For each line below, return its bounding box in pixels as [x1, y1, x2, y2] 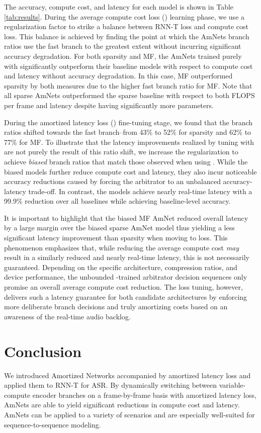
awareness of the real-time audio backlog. [4, 311, 131, 321]
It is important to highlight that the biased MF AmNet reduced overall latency [4, 212, 248, 223]
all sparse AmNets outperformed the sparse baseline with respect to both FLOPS [4, 90, 255, 101]
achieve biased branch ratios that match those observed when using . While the [4, 156, 248, 166]
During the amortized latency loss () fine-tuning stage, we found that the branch [4, 117, 253, 127]
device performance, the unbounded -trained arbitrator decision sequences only [4, 272, 247, 282]
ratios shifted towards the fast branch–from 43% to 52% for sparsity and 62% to [4, 127, 251, 137]
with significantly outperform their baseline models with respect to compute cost [4, 60, 253, 71]
